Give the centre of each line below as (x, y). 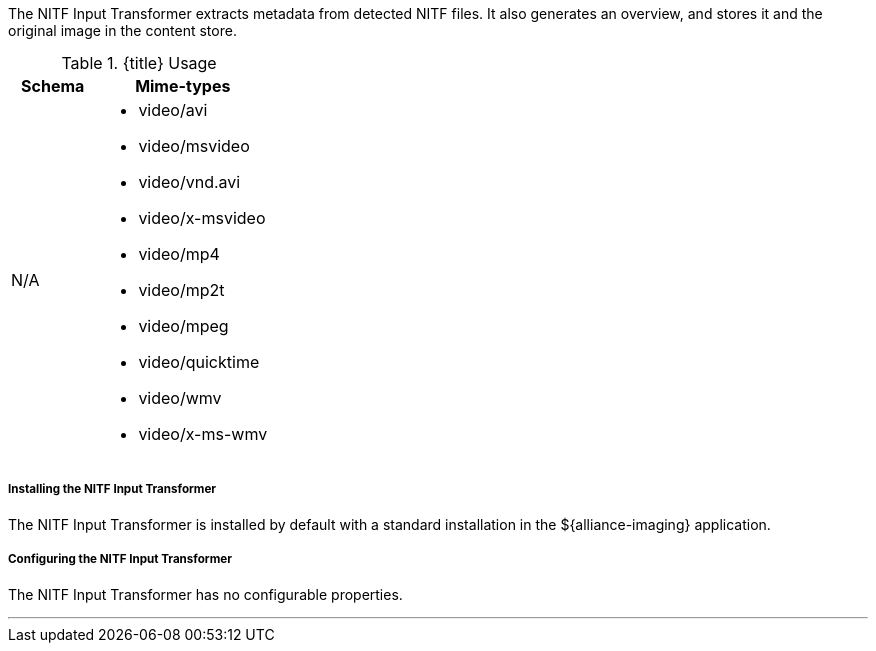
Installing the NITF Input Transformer (112, 489)
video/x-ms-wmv (203, 434)
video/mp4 (179, 254)
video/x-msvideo (202, 218)
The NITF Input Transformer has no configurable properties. (205, 594)
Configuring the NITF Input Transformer (120, 559)
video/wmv (180, 398)
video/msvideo (194, 146)
